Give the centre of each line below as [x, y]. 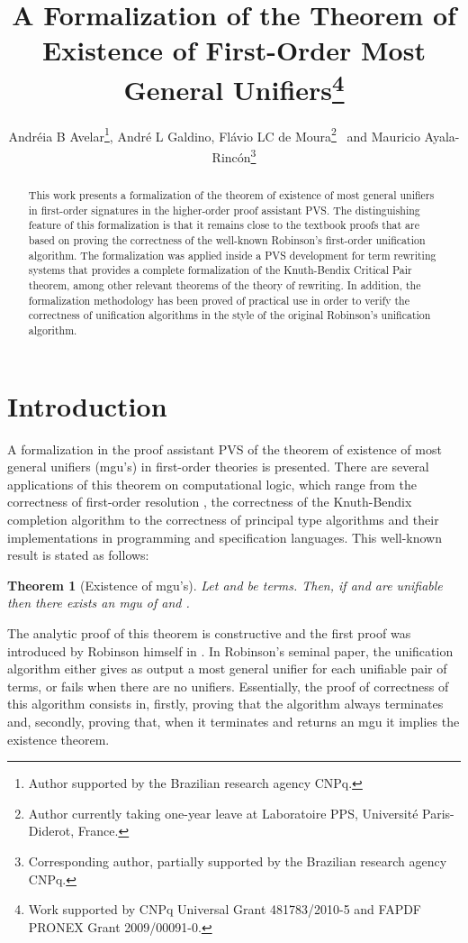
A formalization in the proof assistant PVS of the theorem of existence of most [225, 449]
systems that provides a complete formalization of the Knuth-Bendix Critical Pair [220, 270]
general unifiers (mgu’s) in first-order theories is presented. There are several [218, 467]
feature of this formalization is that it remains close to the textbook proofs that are [224, 225]
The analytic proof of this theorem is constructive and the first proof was [209, 632]
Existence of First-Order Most [234, 50]
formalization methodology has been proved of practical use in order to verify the [219, 300]
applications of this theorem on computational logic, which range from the [212, 484]
